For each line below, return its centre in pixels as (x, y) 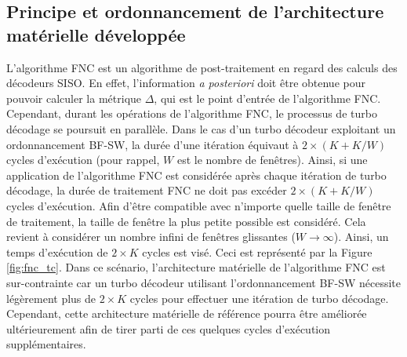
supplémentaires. (46, 344)
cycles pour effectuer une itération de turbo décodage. (259, 298)
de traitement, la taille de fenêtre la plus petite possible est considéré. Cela (186, 221)
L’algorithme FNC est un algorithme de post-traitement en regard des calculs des (202, 67)
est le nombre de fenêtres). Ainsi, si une (272, 160)
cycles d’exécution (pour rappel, (83, 160)
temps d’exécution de (57, 251)
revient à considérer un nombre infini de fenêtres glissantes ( (151, 237)
